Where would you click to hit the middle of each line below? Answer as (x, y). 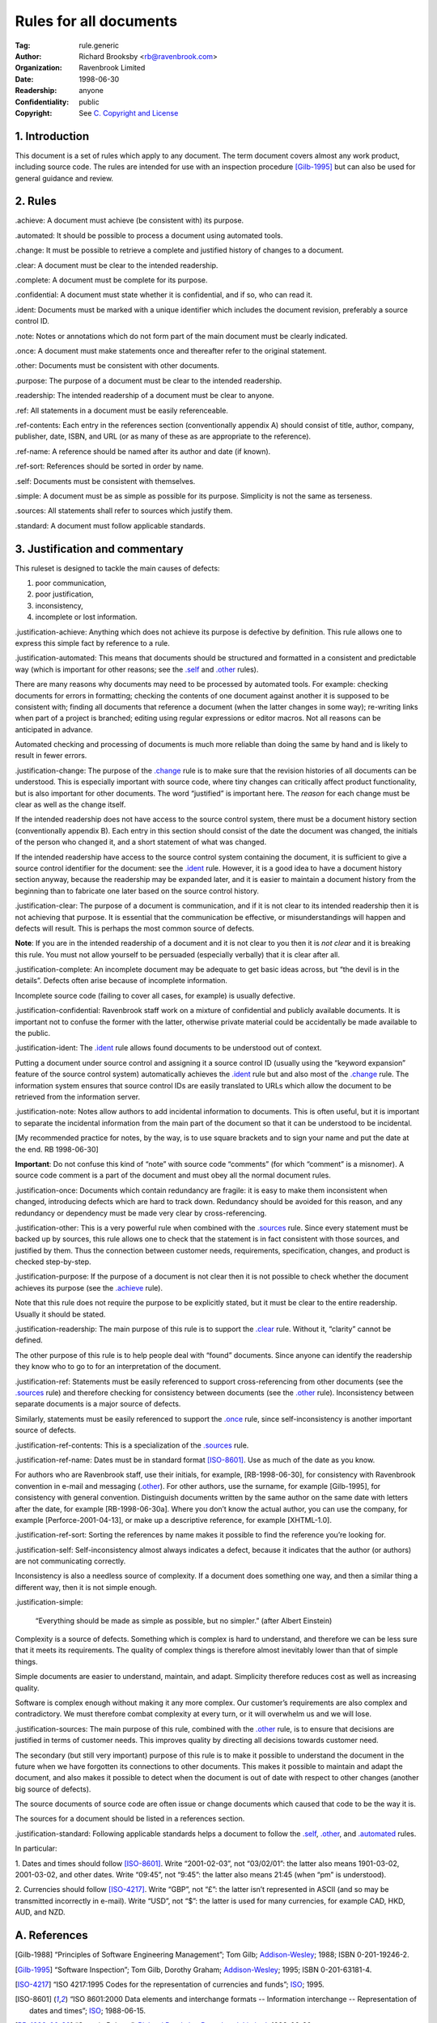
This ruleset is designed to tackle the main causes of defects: (117, 568)
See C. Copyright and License (129, 112)
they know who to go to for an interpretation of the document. (118, 1367)
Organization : (38, 68)
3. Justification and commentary (99, 549)
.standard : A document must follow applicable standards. (110, 525)
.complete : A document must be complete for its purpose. (111, 280)
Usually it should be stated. (60, 1314)
